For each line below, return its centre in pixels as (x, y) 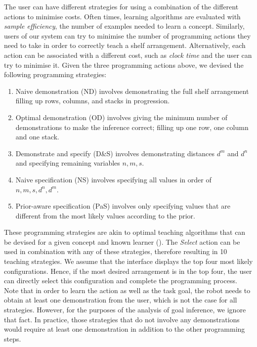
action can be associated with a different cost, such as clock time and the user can (128, 55)
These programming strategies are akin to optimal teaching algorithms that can (125, 232)
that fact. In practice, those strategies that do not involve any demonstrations (122, 319)
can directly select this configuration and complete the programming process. (121, 281)
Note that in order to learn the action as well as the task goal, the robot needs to (127, 290)
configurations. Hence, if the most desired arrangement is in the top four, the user (128, 271)
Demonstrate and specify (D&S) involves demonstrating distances (115, 153)
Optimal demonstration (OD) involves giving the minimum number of (122, 117)
